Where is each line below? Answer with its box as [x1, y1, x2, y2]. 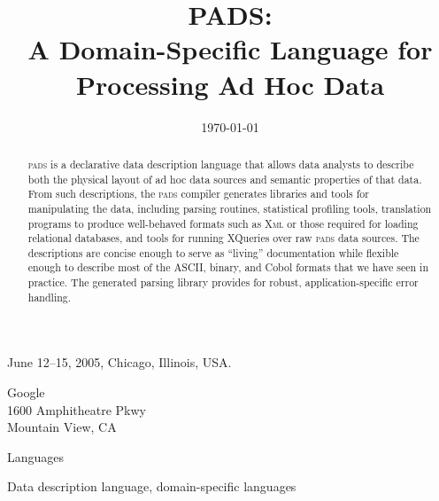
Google [7, 383, 45, 402]
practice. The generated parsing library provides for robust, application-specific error [27, 275, 419, 290]
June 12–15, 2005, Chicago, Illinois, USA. [7, 353, 232, 372]
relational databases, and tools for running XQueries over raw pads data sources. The [27, 231, 420, 246]
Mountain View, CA [7, 418, 117, 436]
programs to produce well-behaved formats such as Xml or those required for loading [27, 215, 419, 231]
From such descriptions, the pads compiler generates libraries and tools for [27, 186, 369, 201]
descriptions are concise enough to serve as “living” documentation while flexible [27, 245, 399, 260]
